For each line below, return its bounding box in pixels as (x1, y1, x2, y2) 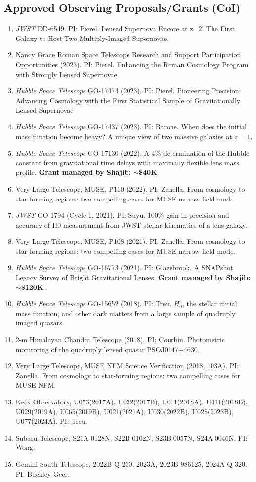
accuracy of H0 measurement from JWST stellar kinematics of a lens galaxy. (15, 219, 248, 230)
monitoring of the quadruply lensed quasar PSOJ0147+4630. (15, 344, 200, 354)
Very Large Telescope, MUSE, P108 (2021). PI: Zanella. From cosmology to (15, 236, 245, 246)
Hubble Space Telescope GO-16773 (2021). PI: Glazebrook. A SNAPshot (15, 262, 233, 273)
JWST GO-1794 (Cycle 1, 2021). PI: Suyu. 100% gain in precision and (15, 210, 229, 220)
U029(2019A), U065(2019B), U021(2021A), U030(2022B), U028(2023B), (15, 406, 234, 416)
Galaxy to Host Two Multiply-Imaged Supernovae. (15, 33, 169, 43)
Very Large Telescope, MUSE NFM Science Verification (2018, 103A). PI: (15, 361, 239, 371)
